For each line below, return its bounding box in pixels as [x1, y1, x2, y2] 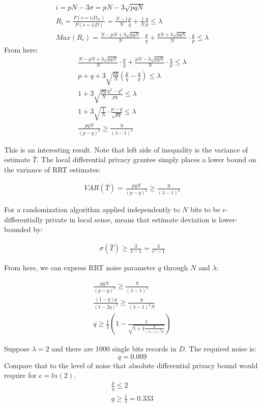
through [163, 262, 188, 273]
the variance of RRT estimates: [4, 164, 101, 174]
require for [4, 370, 37, 380]
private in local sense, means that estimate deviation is [45, 214, 217, 224]
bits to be [190, 204, 220, 215]
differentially [4, 214, 43, 224]
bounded [4, 224, 31, 235]
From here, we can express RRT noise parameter [4, 262, 156, 273]
